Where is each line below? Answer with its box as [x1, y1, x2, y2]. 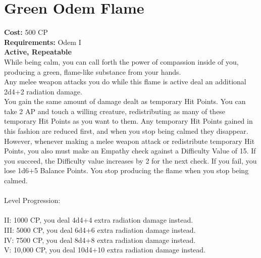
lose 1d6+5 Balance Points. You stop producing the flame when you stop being [4, 165, 249, 176]
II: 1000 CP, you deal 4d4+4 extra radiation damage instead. [4, 215, 193, 225]
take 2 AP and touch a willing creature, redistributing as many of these [4, 106, 226, 116]
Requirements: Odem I [4, 36, 81, 47]
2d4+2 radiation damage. [4, 86, 82, 96]
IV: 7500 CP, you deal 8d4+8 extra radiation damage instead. [4, 234, 196, 245]
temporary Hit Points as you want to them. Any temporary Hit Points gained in [4, 116, 253, 126]
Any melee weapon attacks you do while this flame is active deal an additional [4, 76, 246, 87]
